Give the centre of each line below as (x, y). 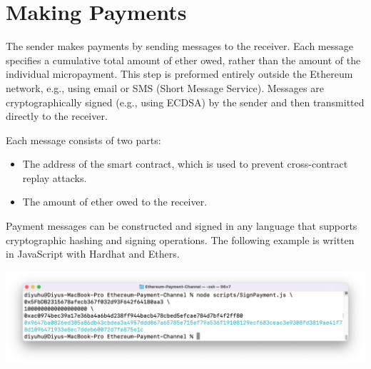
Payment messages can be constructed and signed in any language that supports (182, 226)
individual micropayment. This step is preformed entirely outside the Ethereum (179, 74)
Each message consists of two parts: (83, 140)
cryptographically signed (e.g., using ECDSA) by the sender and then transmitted (185, 102)
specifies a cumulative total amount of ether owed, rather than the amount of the (183, 60)
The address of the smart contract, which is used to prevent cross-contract (185, 164)
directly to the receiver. (57, 116)
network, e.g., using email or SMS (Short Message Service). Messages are (165, 87)
